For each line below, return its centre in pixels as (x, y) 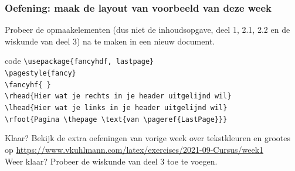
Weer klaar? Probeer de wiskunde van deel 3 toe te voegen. (111, 161)
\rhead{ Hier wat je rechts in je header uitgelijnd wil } (118, 96)
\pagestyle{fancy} (40, 73)
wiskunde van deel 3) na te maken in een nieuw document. (110, 41)
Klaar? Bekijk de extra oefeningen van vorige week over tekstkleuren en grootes (148, 138)
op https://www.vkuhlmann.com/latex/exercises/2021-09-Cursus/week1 (134, 149)
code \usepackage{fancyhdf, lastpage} (79, 61)
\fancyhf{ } (28, 85)
